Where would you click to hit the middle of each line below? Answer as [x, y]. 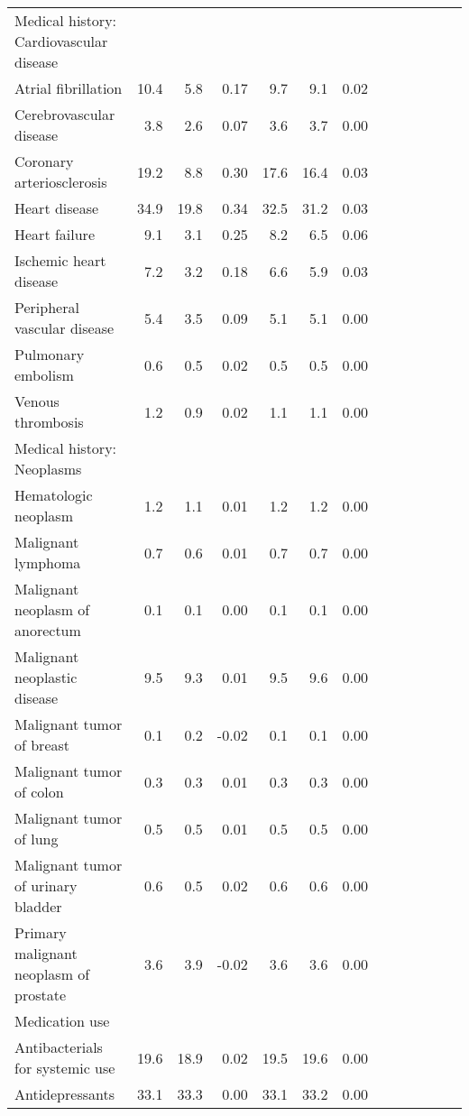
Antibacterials [59, 1047]
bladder [38, 906]
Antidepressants [64, 1094]
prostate [41, 995]
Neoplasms [48, 469]
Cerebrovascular [65, 114]
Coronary [44, 161]
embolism [44, 375]
